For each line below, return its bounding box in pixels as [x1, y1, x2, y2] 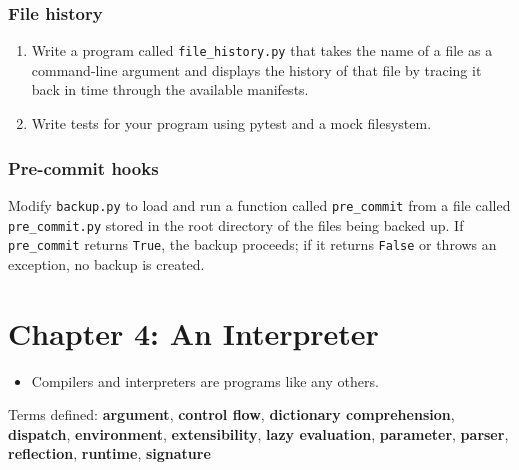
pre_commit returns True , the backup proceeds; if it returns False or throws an [8, 234, 497, 255]
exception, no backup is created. [8, 253, 205, 274]
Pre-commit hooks [8, 155, 159, 180]
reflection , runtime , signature [8, 443, 211, 464]
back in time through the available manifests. [31, 79, 309, 100]
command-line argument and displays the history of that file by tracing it [31, 59, 482, 80]
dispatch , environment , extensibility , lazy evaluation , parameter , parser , [8, 423, 509, 444]
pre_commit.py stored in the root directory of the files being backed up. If [8, 214, 464, 235]
